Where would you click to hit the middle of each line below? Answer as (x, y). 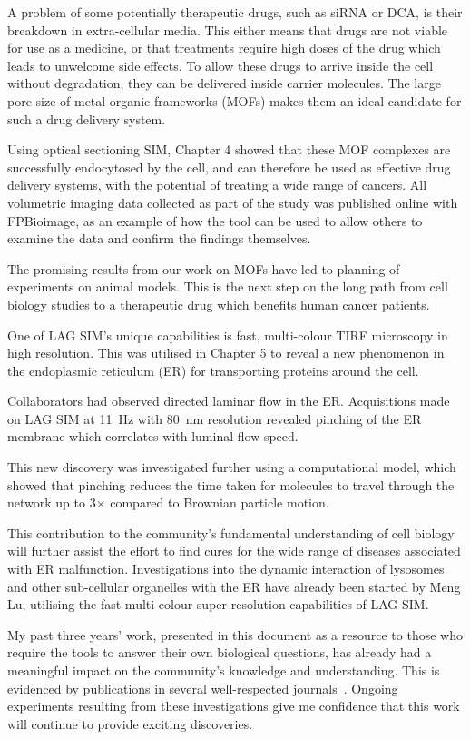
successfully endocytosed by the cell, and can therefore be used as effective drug (229, 167)
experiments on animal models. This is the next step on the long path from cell (228, 286)
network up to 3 (52, 503)
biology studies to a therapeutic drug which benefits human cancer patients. (219, 304)
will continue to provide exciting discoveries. (130, 723)
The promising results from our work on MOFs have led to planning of (204, 268)
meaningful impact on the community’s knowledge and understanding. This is (224, 670)
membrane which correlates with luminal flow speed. (153, 436)
